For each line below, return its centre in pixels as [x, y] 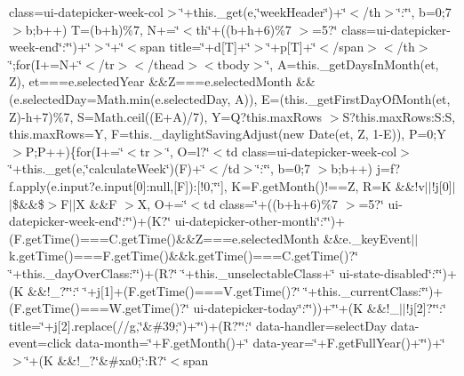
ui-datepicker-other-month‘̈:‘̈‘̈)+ [260, 221]
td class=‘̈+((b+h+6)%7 [271, 203]
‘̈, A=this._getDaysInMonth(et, [352, 64]
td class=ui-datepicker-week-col [312, 151]
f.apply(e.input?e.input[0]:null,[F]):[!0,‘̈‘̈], [118, 185]
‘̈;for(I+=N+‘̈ [46, 64]
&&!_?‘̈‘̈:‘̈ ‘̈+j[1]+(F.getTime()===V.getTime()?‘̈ [164, 290]
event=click [40, 343]
